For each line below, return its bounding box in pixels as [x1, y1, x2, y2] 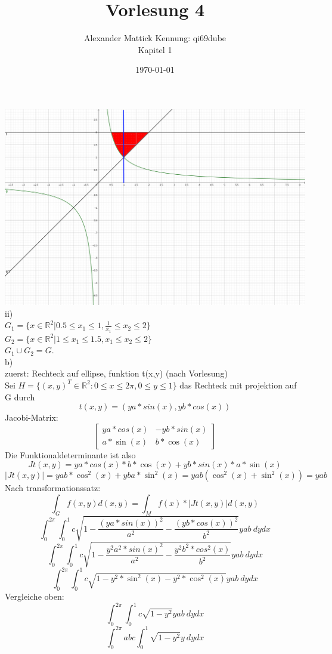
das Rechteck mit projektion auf [179, 378, 297, 391]
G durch [5, 390, 35, 403]
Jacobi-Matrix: [5, 411, 58, 424]
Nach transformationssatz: [5, 482, 101, 494]
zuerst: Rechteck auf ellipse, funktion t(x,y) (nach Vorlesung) [5, 367, 228, 380]
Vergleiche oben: [5, 590, 64, 603]
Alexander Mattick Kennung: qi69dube [83, 32, 226, 44]
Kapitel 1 [138, 43, 172, 55]
